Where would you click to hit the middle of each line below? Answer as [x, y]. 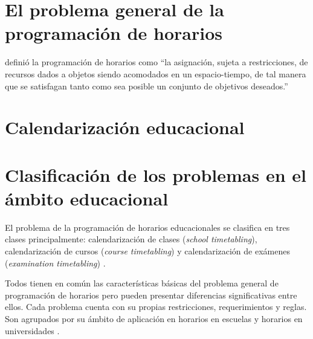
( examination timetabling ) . [55, 263]
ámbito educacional [87, 198]
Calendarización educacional [125, 127]
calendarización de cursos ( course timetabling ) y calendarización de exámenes [147, 250]
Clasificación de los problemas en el [156, 174]
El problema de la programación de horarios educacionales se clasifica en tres [147, 227]
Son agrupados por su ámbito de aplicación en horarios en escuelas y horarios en [154, 318]
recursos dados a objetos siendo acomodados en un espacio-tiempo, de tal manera [156, 73]
